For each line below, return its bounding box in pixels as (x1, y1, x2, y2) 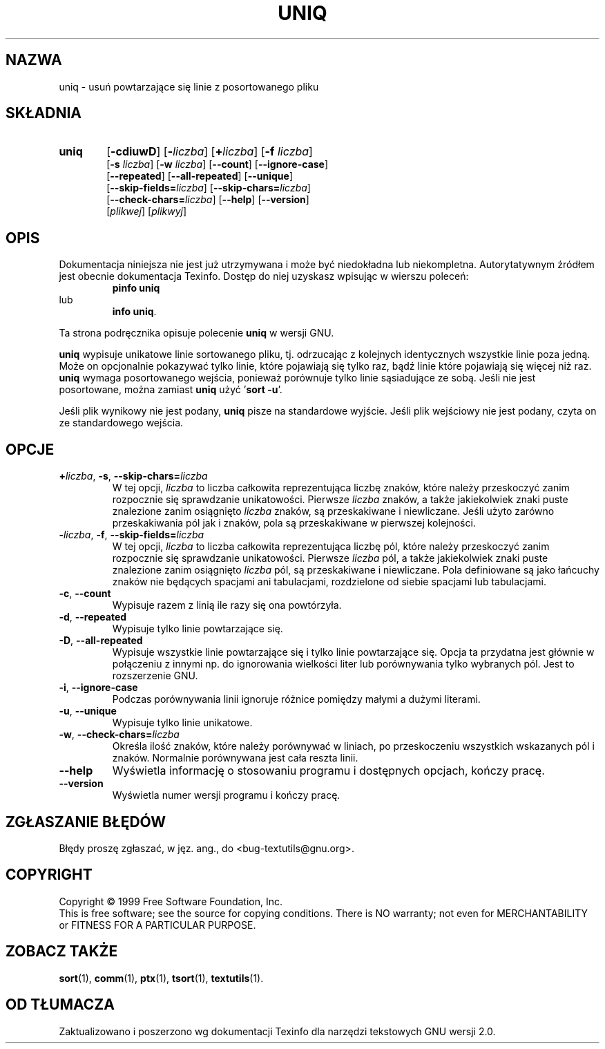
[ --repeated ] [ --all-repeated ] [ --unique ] (106, 170, 293, 182)
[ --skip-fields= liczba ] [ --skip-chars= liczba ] (106, 182, 311, 194)
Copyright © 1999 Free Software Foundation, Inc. (59, 895, 283, 907)
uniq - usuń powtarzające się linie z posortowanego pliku (59, 80, 319, 93)
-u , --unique (59, 705, 117, 717)
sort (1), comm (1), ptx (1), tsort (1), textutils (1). (59, 972, 264, 984)
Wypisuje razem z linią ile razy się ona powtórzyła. (112, 599, 342, 612)
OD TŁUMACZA (6, 996, 115, 1014)
